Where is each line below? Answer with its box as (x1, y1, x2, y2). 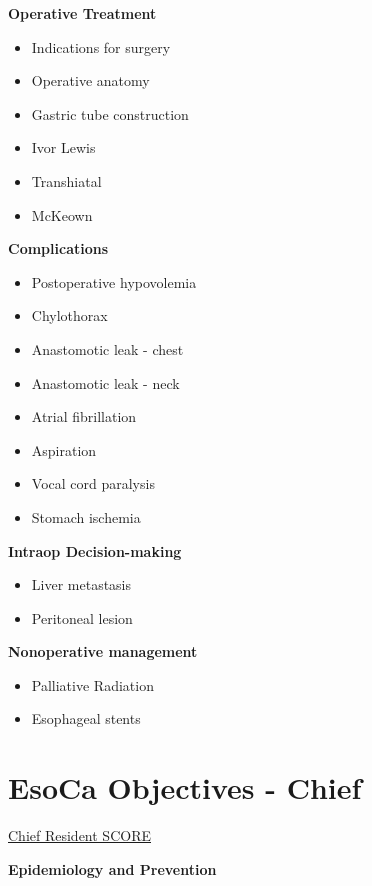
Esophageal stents (31, 708, 141, 729)
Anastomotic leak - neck (31, 372, 180, 393)
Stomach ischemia (31, 506, 141, 527)
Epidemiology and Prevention (8, 858, 217, 879)
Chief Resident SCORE (8, 825, 151, 846)
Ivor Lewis (31, 137, 96, 158)
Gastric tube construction (31, 103, 189, 124)
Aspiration (31, 439, 97, 460)
